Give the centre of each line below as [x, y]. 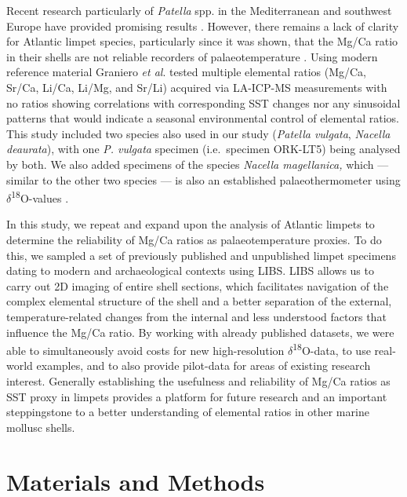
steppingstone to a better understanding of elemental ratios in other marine [188, 412]
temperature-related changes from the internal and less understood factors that [196, 316]
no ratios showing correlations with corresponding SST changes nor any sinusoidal [203, 102]
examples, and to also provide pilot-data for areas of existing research [203, 365]
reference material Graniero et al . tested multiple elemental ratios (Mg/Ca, [186, 72]
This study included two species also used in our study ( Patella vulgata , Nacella [198, 133]
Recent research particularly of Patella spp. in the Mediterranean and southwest [199, 10]
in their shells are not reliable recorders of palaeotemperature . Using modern [192, 56]
